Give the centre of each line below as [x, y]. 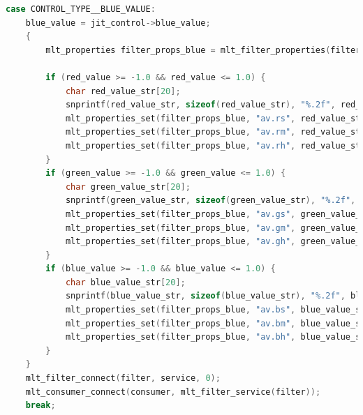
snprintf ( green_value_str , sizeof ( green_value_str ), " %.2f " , [210, 201]
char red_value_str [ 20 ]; [123, 91]
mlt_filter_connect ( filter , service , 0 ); [123, 378]
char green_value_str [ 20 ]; [128, 187]
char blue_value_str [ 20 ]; [125, 282]
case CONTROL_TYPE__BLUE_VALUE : [81, 9]
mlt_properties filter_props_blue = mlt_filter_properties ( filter [203, 50]
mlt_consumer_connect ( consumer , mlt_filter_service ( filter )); [173, 392]
